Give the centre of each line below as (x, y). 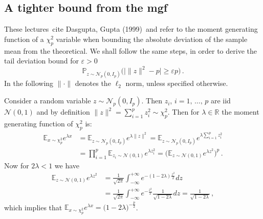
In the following (29, 83)
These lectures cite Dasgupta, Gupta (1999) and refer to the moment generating (131, 29)
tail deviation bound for (41, 61)
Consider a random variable (48, 101)
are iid (221, 101)
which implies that (33, 207)
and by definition (63, 112)
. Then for (183, 112)
